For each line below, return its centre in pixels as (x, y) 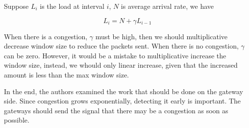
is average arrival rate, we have (167, 6)
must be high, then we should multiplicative (161, 36)
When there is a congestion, (46, 36)
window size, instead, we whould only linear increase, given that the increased (121, 65)
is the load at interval (72, 6)
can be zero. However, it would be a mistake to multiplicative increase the (115, 55)
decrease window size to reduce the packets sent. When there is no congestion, (121, 46)
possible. (17, 120)
